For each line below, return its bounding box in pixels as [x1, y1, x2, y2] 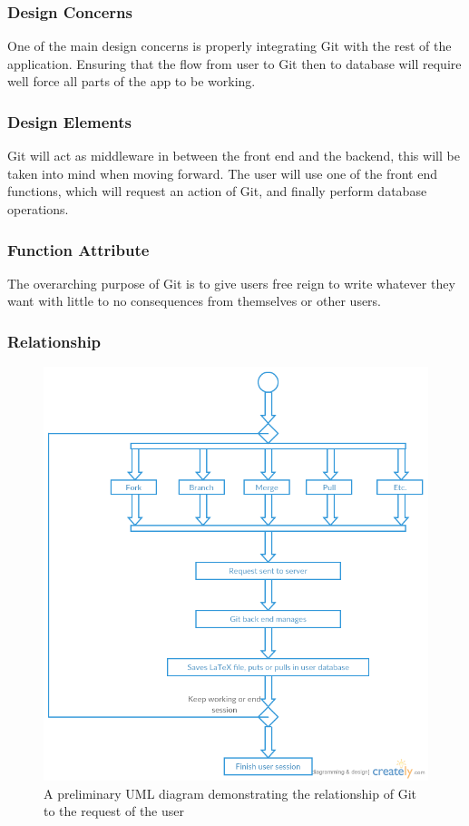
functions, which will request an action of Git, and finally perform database [7, 182, 427, 201]
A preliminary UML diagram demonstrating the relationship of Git [44, 783, 416, 802]
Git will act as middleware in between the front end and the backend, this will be [7, 146, 460, 165]
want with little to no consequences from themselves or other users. [7, 291, 382, 310]
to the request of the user [44, 801, 184, 821]
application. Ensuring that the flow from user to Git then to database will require [7, 54, 462, 73]
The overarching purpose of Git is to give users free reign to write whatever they [7, 273, 455, 292]
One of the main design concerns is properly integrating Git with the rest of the [7, 36, 452, 55]
